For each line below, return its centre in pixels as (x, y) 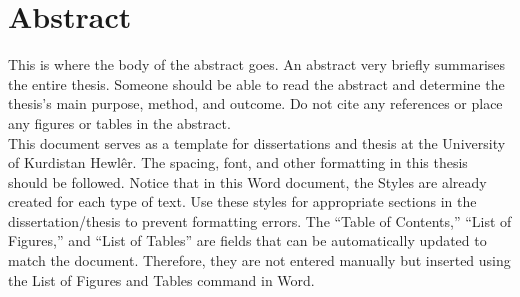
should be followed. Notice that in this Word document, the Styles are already (247, 181)
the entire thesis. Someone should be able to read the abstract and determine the (256, 83)
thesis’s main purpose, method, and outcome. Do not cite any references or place (255, 103)
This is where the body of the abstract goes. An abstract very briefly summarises (257, 64)
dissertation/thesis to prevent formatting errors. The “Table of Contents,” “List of (260, 220)
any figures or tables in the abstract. (119, 122)
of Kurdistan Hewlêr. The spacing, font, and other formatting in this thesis (238, 162)
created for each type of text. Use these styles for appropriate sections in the (242, 201)
